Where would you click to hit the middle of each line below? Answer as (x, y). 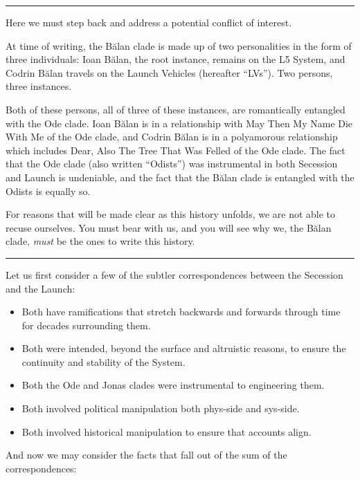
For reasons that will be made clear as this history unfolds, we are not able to (171, 214)
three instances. (39, 86)
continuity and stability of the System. (103, 361)
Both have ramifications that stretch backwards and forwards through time (181, 312)
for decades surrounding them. (86, 325)
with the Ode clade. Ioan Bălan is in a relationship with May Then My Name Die (179, 123)
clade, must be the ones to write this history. (100, 241)
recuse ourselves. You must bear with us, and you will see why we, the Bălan (169, 227)
